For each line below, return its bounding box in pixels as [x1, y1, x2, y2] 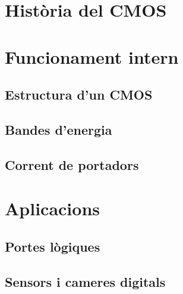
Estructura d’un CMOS [5, 85, 153, 104]
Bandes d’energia [5, 120, 112, 138]
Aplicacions [5, 196, 100, 221]
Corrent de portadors [5, 155, 139, 174]
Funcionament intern [5, 44, 179, 69]
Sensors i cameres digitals [5, 272, 166, 290]
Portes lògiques [5, 237, 100, 255]
